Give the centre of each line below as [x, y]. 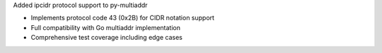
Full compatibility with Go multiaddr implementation [105, 27]
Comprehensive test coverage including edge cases [107, 38]
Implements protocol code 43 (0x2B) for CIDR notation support [123, 18]
